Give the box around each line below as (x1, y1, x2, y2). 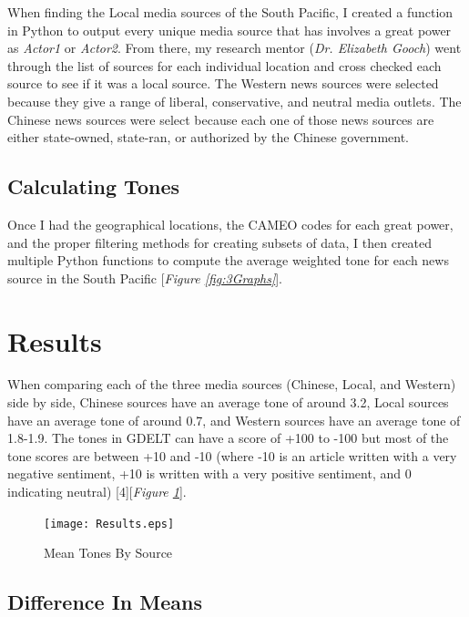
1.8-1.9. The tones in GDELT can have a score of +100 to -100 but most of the (7, 428, 449, 447)
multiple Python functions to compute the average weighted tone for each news (7, 251, 449, 270)
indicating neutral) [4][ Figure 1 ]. (7, 482, 187, 501)
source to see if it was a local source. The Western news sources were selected (7, 74, 439, 93)
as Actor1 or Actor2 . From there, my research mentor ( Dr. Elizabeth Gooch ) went (7, 38, 462, 57)
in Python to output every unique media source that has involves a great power (7, 20, 452, 39)
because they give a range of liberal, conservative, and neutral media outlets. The (7, 91, 462, 110)
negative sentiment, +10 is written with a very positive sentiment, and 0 (7, 464, 412, 483)
